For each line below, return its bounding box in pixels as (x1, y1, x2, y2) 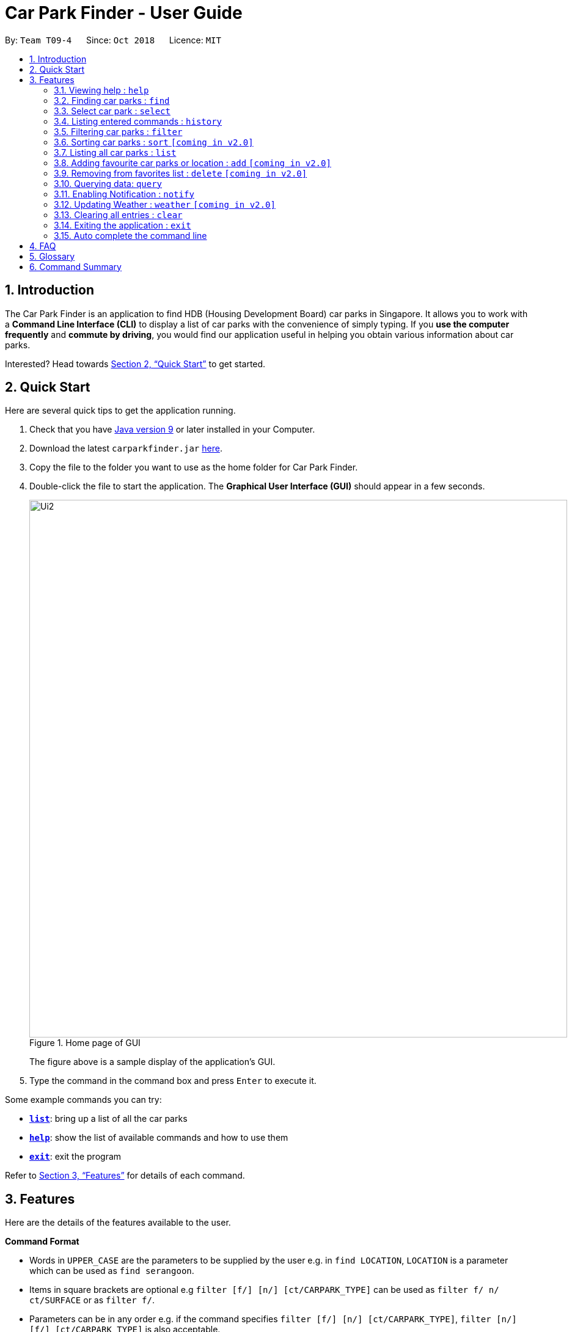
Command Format (5, 1236, 79, 1247)
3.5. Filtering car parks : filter (54, 126, 183, 137)
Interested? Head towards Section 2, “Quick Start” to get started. (5, 358, 266, 369)
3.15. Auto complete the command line (54, 230, 207, 241)
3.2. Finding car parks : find (54, 95, 170, 106)
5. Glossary (29, 251, 75, 262)
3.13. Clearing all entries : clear (54, 209, 183, 220)
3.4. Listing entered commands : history (54, 115, 222, 126)
